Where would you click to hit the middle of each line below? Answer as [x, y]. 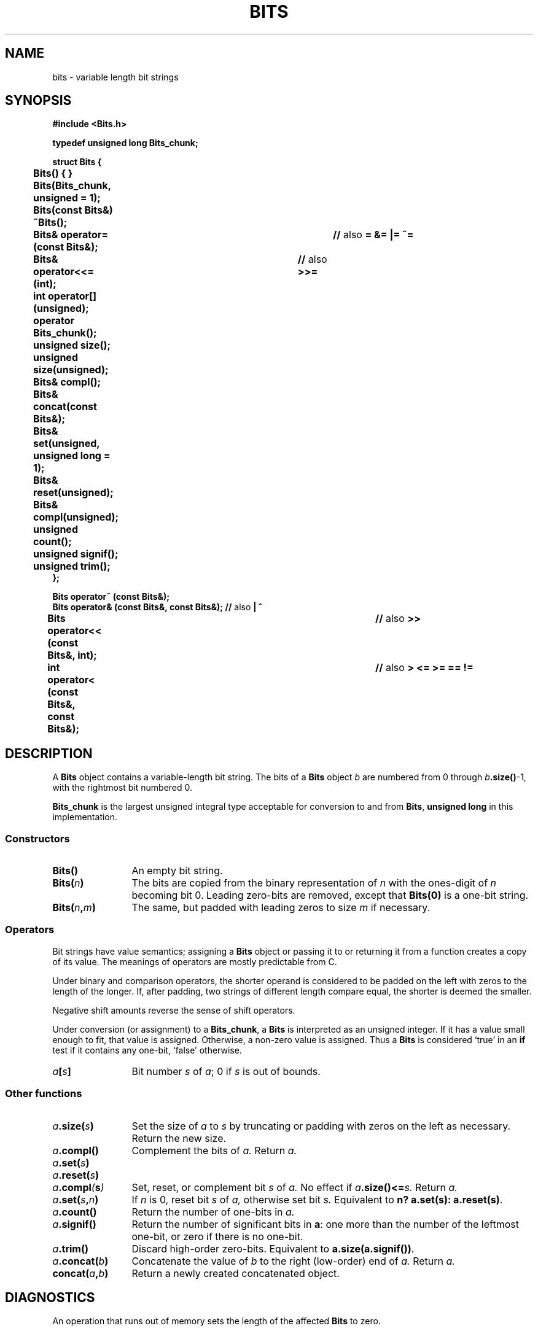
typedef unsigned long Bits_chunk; [125, 143]
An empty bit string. [177, 871]
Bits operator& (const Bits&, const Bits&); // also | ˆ [158, 607]
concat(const [65, 407]
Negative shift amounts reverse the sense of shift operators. [174, 1010]
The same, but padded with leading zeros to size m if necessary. [281, 908]
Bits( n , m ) [74, 908]
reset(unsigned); [73, 493]
